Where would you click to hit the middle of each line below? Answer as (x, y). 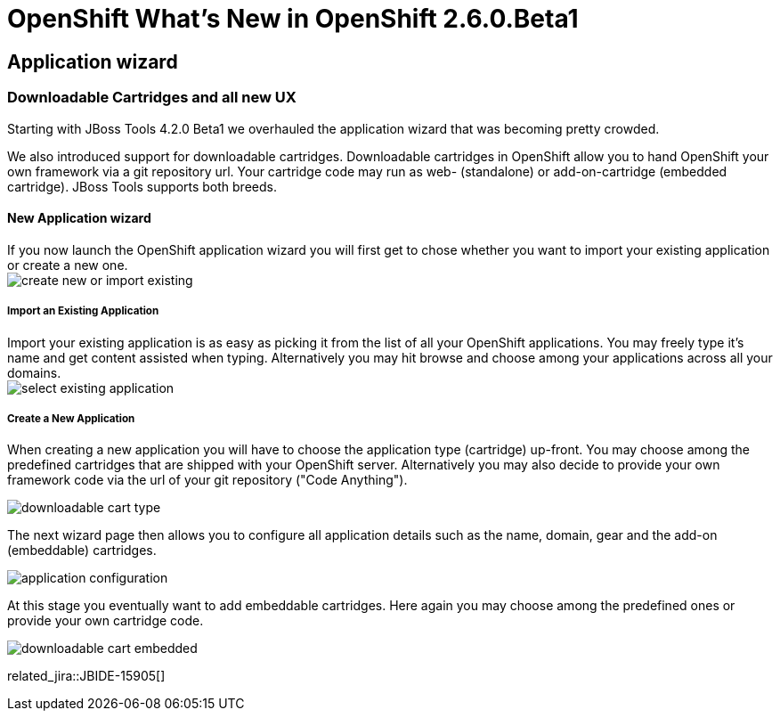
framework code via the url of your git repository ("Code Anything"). (207, 480)
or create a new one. (68, 265)
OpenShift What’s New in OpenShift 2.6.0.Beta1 (293, 19)
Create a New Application (71, 418)
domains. (34, 372)
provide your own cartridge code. (106, 621)
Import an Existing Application (83, 311)
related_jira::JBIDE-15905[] (86, 676)
